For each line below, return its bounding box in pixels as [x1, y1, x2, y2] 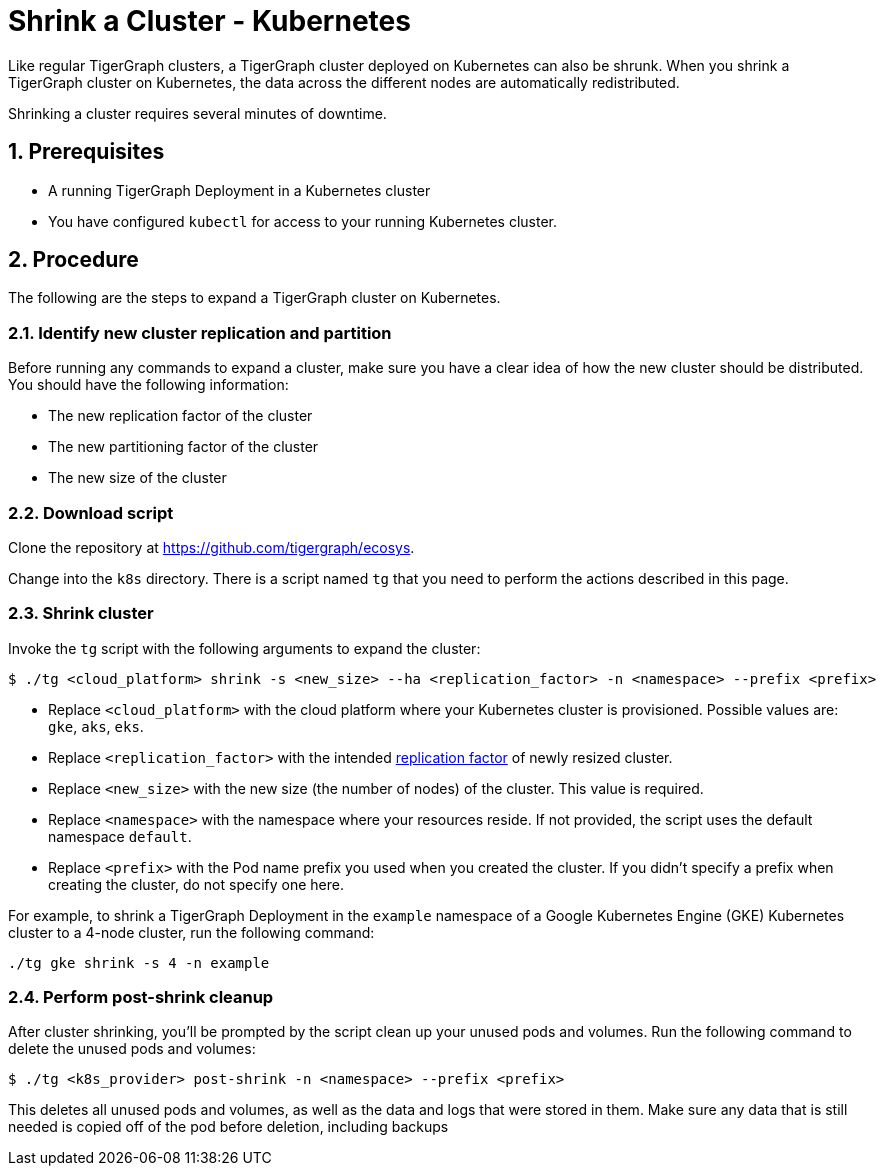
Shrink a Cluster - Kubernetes [8, 4, 411, 38]
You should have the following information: [8, 376, 289, 394]
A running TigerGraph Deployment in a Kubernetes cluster [48, 181, 431, 199]
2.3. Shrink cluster [8, 603, 154, 624]
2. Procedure [8, 247, 139, 273]
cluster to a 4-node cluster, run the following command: [8, 923, 375, 941]
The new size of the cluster [48, 469, 227, 487]
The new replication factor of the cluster [48, 407, 313, 425]
